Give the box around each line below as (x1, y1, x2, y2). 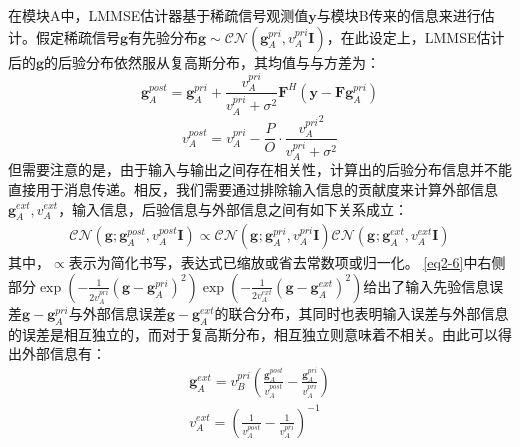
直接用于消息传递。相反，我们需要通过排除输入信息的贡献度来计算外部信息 (8, 178, 498, 199)
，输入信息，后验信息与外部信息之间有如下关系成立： (58, 198, 409, 219)
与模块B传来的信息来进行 (316, 5, 481, 25)
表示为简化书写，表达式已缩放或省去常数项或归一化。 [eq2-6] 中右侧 (68, 252, 506, 273)
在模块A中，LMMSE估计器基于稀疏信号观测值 (8, 5, 309, 25)
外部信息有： (21, 343, 106, 364)
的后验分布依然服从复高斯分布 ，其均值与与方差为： (44, 51, 381, 72)
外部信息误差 (82, 302, 167, 323)
